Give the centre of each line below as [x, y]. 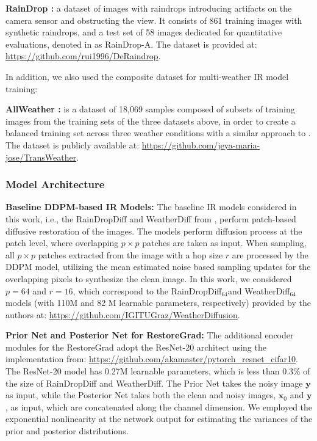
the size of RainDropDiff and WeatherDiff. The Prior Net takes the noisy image [154, 383]
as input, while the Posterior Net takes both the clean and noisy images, [141, 395]
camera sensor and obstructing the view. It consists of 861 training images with [154, 20]
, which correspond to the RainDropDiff [147, 290]
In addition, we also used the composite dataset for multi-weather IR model [147, 76]
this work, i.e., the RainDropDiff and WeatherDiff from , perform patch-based [151, 218]
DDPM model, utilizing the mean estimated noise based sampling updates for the [158, 267]
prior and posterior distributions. [67, 431]
